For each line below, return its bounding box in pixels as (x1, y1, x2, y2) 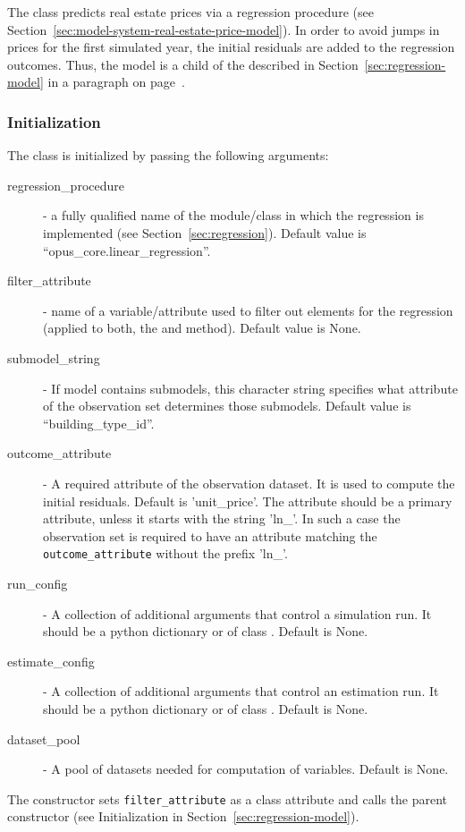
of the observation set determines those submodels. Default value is (43, 396, 411, 415)
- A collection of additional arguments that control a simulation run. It (43, 604, 432, 623)
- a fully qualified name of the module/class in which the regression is (43, 206, 424, 225)
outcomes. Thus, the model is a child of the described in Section (7, 55, 359, 73)
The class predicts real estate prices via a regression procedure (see (7, 3, 374, 21)
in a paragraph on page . (47, 72, 185, 91)
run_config (7, 573, 68, 592)
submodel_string (7, 348, 100, 367)
